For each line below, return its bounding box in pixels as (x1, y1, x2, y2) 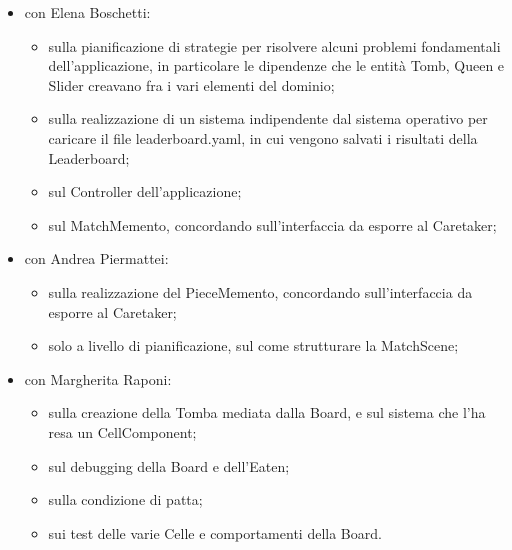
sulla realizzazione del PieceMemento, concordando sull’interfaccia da (48, 281, 473, 302)
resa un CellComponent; (48, 421, 197, 442)
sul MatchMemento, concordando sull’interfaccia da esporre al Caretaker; (48, 214, 497, 235)
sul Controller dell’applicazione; (48, 181, 242, 202)
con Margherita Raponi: (24, 368, 172, 389)
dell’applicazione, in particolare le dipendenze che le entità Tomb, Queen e (48, 55, 505, 76)
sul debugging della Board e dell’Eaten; (48, 455, 290, 476)
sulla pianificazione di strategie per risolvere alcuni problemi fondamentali (48, 35, 501, 56)
